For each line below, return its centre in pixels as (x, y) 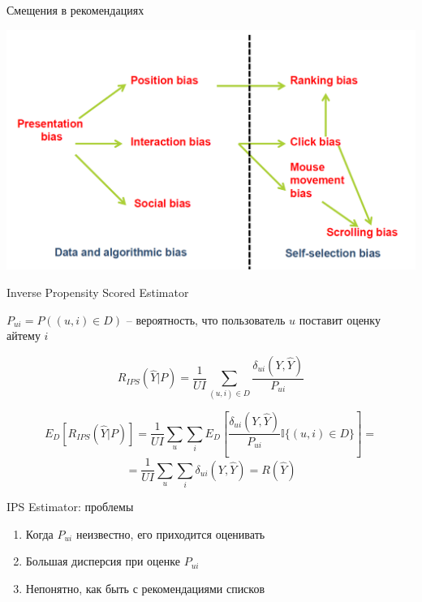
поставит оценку (340, 319)
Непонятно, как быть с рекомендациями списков (145, 588)
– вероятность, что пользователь (206, 319)
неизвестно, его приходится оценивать (170, 533)
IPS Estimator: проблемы (70, 507)
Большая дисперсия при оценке (103, 561)
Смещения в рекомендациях (75, 10)
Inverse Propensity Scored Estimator (98, 292)
